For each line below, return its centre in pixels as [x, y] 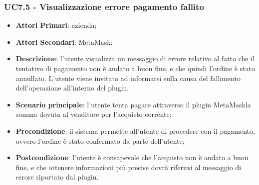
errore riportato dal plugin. [57, 177]
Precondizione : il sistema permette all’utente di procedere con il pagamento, [135, 131]
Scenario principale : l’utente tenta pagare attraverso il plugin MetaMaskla [133, 104]
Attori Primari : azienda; [56, 25]
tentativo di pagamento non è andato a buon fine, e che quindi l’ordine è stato [135, 68]
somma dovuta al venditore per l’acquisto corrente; [94, 114]
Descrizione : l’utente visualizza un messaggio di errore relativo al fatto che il [135, 58]
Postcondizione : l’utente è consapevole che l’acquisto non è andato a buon [132, 157]
